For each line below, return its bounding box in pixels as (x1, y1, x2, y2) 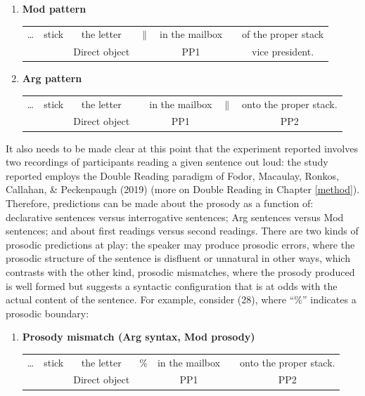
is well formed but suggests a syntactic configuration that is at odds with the (6, 278, 338, 293)
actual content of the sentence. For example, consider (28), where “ (6, 292, 295, 307)
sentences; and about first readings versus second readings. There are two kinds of (6, 223, 359, 238)
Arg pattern (22, 71, 82, 86)
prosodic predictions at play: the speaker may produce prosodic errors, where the (6, 237, 355, 251)
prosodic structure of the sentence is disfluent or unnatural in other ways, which (6, 251, 350, 265)
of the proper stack (242, 27, 324, 41)
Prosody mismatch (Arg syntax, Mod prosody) (22, 329, 255, 344)
